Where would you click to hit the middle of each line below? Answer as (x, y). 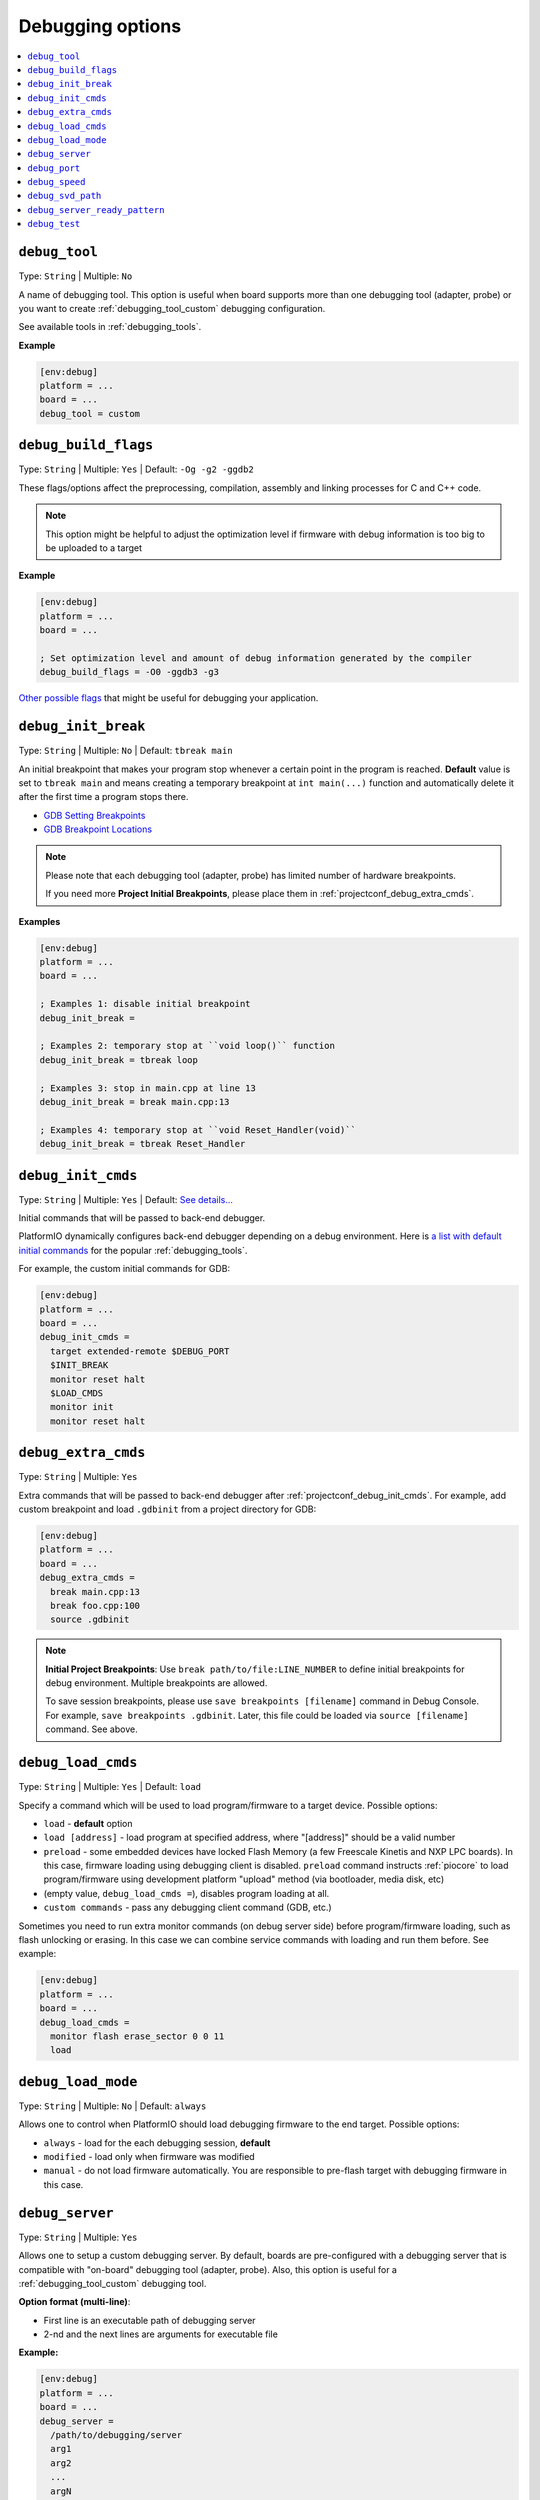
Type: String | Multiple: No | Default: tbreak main (126, 751)
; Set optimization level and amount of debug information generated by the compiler (255, 658)
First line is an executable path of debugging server (149, 2320)
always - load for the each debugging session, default (157, 2142)
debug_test (54, 224)
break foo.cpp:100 (95, 1605)
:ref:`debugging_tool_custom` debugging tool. (112, 2283)
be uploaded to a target (93, 547)
